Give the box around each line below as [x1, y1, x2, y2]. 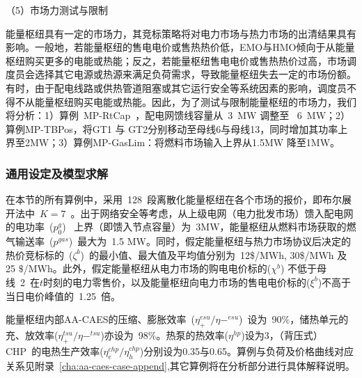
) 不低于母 [280, 261, 326, 276]
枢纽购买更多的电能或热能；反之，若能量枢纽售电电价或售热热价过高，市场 [6, 53, 347, 68]
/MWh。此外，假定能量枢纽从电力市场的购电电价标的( [23, 261, 271, 276]
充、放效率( [6, 327, 58, 342]
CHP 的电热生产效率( [6, 343, 104, 358]
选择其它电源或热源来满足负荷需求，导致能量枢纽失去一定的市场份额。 [34, 67, 356, 81]
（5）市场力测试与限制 [6, 3, 108, 17]
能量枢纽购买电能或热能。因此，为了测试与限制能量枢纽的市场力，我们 [34, 94, 356, 109]
